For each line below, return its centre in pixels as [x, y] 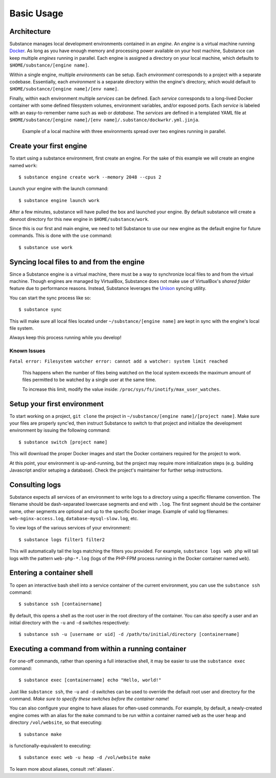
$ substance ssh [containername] [60, 604]
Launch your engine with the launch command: [59, 189]
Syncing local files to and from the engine [77, 262]
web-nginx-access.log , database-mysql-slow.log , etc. [74, 519]
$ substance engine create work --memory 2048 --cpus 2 [90, 177]
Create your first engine [48, 146]
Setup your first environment [57, 404]
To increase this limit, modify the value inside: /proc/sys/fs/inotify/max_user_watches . [121, 389]
